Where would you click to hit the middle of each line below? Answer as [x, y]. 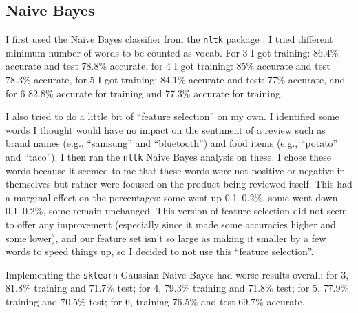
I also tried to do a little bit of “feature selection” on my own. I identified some [172, 116]
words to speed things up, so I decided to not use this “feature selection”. [160, 251]
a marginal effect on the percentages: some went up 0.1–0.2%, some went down [172, 197]
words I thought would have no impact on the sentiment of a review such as [166, 129]
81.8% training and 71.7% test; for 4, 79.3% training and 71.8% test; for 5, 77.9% [177, 288]
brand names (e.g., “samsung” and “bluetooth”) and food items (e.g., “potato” [172, 143]
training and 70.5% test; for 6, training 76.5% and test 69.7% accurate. [155, 302]
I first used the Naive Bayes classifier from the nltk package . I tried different [169, 39]
